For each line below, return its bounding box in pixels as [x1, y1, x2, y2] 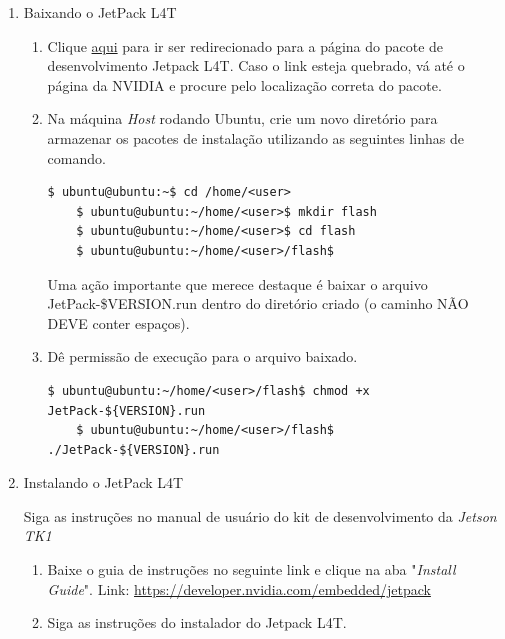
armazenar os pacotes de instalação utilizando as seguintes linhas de [47, 127, 464, 148]
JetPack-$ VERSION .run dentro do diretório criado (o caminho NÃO [47, 293, 469, 314]
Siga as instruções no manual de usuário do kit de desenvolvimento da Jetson [23, 505, 497, 526]
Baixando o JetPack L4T [23, 2, 177, 22]
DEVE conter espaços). [47, 312, 190, 333]
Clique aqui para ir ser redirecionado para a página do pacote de [47, 35, 444, 56]
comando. [47, 147, 106, 168]
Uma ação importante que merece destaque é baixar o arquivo [47, 273, 428, 294]
